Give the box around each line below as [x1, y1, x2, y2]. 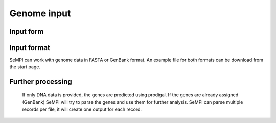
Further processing [9, 77, 73, 86]
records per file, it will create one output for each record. [22, 106, 142, 112]
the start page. [9, 64, 41, 70]
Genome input [9, 8, 71, 19]
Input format [9, 43, 51, 52]
